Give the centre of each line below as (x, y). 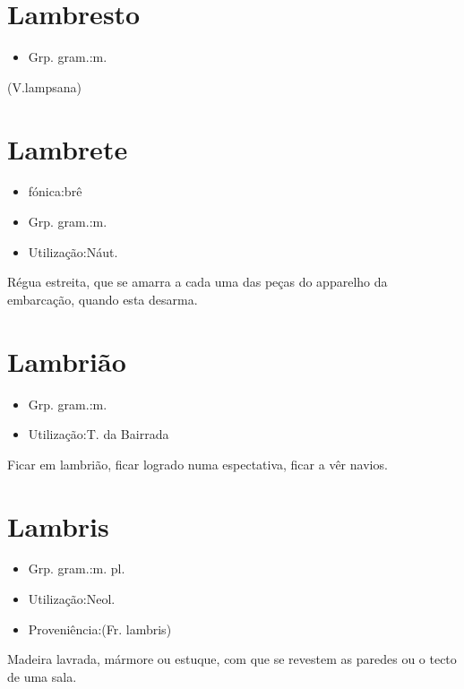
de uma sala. (42, 676)
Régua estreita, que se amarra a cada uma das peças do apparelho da (198, 282)
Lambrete (68, 148)
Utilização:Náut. (73, 251)
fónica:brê (55, 191)
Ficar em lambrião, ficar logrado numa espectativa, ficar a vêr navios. (198, 464)
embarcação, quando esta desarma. (103, 299)
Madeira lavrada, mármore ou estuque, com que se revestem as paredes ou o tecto (232, 659)
